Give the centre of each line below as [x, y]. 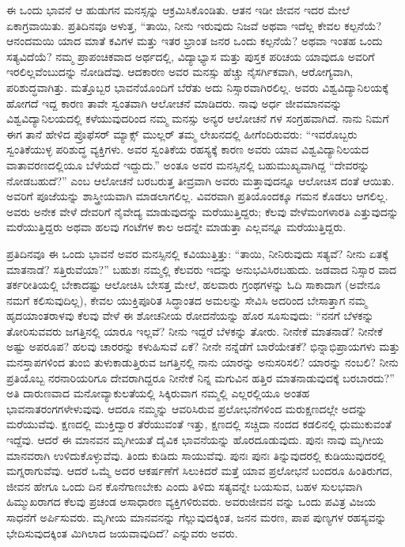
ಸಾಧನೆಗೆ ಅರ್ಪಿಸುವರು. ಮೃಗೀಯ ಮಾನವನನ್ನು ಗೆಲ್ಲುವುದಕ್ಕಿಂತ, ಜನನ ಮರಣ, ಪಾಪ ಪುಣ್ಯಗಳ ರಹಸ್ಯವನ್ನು [197, 517]
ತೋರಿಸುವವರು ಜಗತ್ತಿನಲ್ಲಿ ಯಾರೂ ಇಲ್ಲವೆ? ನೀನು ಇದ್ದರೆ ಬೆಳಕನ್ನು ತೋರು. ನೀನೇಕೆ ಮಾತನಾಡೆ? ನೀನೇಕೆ [195, 330]
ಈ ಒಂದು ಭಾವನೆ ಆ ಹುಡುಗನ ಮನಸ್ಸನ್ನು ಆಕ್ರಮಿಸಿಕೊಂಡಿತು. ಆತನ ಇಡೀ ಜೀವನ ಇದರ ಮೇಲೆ [178, 9]
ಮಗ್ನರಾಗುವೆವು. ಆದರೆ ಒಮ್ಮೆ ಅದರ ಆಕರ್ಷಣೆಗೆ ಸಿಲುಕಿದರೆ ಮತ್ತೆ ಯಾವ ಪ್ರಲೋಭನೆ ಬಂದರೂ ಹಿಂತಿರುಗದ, [199, 471]
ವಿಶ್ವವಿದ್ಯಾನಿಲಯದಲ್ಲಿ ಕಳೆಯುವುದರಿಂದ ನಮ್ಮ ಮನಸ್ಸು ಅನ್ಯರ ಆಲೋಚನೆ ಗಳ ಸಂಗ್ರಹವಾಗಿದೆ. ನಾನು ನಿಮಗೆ [198, 118]
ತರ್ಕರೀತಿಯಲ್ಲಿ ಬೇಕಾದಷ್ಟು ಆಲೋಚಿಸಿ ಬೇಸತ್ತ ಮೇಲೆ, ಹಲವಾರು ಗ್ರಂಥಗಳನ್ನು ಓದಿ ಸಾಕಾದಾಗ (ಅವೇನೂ [193, 285]
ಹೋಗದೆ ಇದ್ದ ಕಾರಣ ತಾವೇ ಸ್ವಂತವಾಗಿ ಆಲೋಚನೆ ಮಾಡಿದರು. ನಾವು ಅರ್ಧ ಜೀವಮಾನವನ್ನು [174, 103]
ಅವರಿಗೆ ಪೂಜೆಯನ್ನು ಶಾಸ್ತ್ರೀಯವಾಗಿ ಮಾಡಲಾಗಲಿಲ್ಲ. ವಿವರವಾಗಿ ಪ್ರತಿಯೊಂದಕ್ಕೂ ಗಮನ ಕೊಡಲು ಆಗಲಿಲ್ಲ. [197, 196]
